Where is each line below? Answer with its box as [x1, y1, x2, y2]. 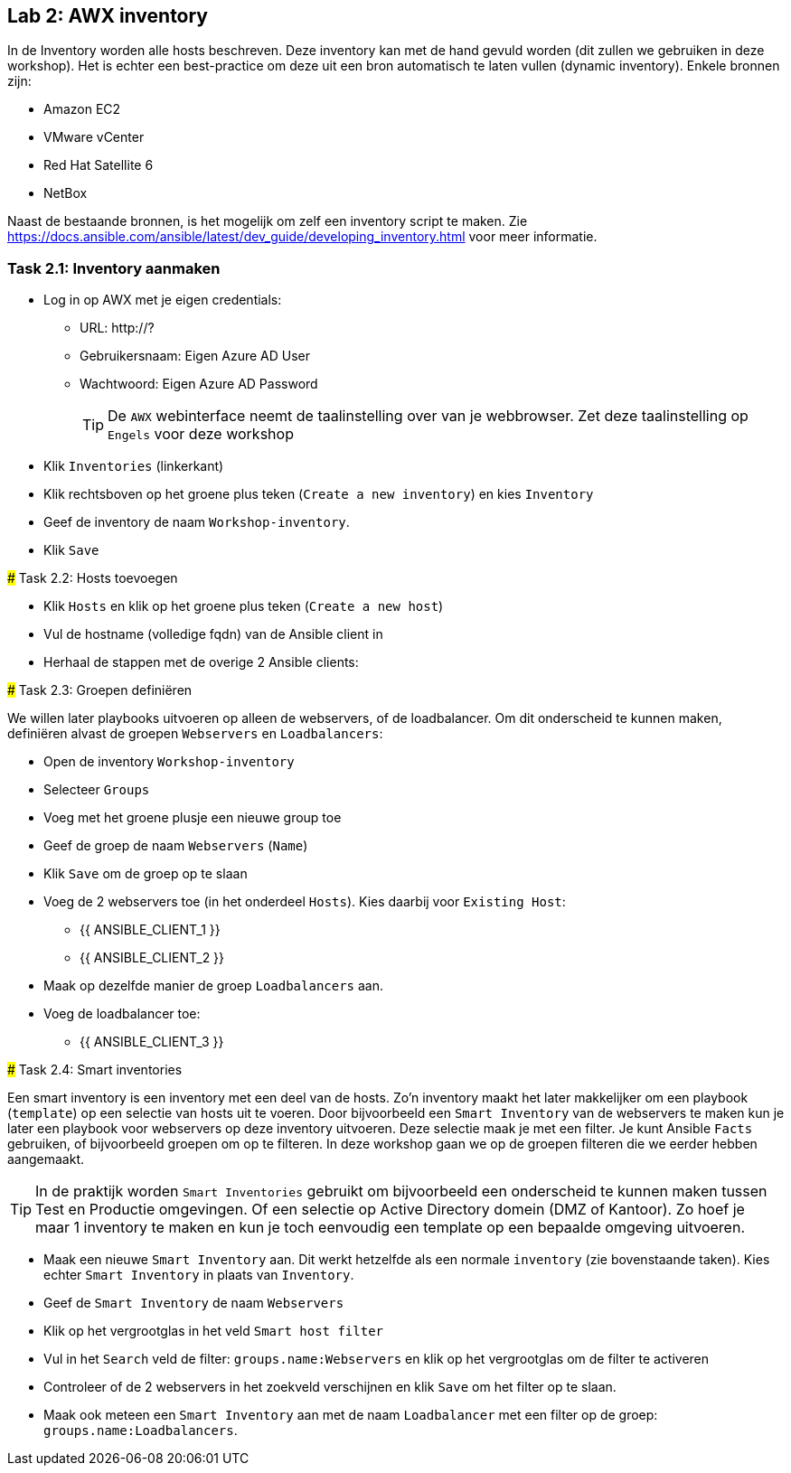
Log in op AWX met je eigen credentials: [43, 292, 282, 308]
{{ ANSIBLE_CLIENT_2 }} [80, 950, 225, 966]
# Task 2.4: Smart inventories [7, 1062, 183, 1078]
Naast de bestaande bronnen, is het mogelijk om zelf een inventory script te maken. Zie [7, 213, 528, 230]
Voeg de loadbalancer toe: [43, 1006, 201, 1022]
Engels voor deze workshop [108, 425, 294, 444]
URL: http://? [80, 320, 155, 336]
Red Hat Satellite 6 [43, 157, 154, 174]
